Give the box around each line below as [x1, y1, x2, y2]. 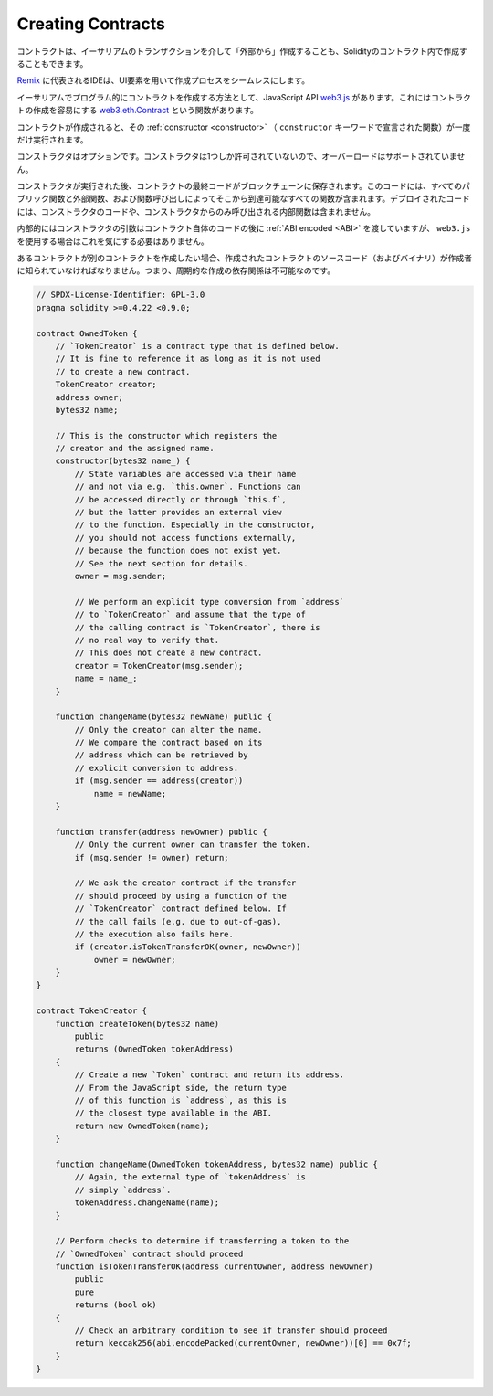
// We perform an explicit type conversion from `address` [74, 597, 345, 607]
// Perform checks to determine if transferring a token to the [55, 1236, 350, 1246]
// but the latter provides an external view [74, 507, 282, 518]
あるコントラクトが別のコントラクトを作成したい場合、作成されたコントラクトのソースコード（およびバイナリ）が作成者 [16, 252, 473, 264]
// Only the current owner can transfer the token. [74, 840, 311, 850]
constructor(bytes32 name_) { [55, 456, 191, 466]
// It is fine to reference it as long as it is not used [55, 354, 320, 365]
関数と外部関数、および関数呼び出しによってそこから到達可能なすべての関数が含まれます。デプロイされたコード [48, 193, 470, 205]
